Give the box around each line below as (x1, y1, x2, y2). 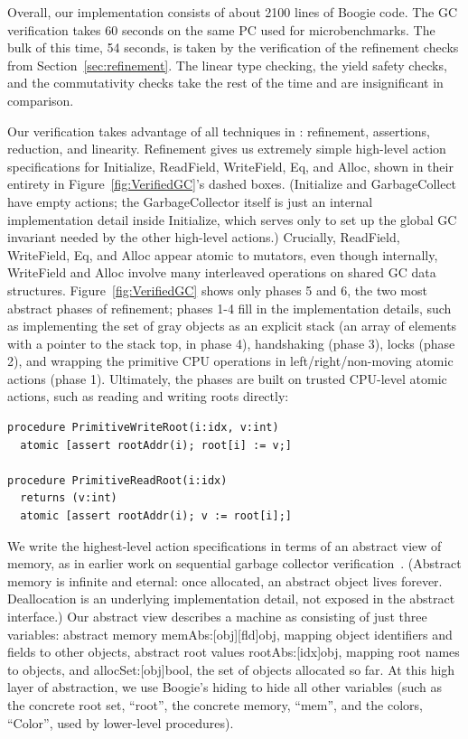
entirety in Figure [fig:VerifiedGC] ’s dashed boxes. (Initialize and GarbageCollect (7, 174, 457, 193)
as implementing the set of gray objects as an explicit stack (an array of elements (7, 316, 457, 335)
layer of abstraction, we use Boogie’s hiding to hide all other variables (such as (7, 678, 443, 697)
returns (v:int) (20, 491, 117, 505)
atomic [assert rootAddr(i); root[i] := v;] (20, 438, 292, 452)
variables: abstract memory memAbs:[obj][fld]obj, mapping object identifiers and (7, 624, 453, 643)
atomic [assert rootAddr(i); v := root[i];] (20, 510, 292, 523)
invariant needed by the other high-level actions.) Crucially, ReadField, (7, 228, 400, 247)
